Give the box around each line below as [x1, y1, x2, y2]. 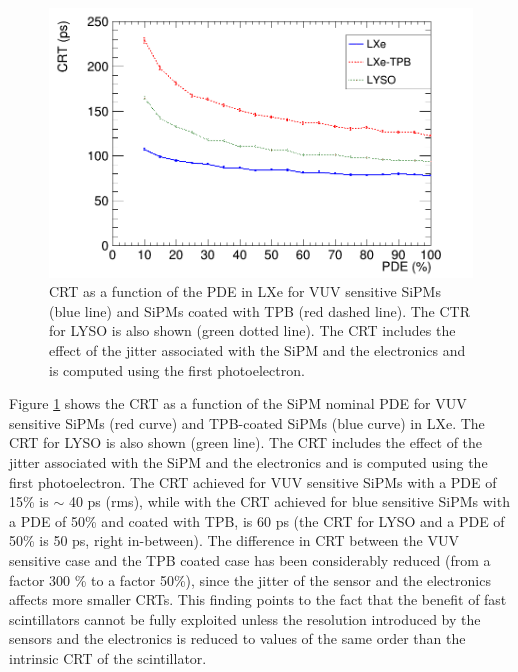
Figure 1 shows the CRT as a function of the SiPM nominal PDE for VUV [9, 393, 467, 414]
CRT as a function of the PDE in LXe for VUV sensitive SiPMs [49, 281, 441, 302]
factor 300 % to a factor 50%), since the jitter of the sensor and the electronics [9, 569, 491, 590]
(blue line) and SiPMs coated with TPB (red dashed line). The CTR [49, 300, 470, 321]
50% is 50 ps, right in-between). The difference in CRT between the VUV [9, 530, 459, 551]
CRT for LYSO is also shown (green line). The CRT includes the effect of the [9, 432, 483, 453]
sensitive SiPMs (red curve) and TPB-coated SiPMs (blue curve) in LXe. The [9, 412, 485, 433]
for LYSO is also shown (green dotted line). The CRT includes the [49, 320, 456, 341]
